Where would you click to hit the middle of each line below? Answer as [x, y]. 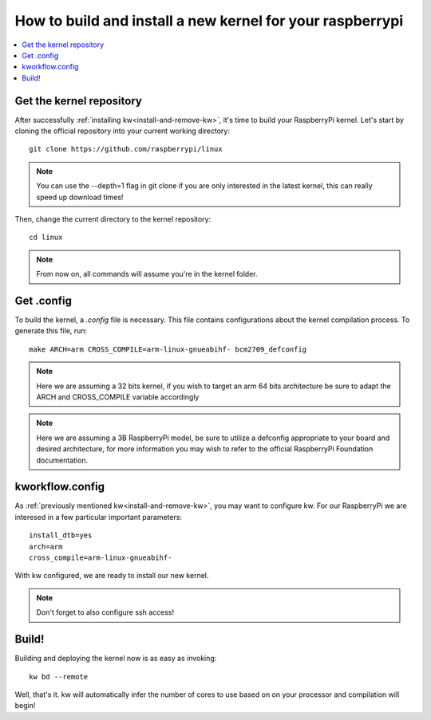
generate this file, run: [51, 331]
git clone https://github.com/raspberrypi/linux [126, 149]
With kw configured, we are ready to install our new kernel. [112, 576]
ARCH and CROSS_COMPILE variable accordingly [118, 397]
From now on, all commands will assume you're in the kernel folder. [147, 274]
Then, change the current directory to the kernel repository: [113, 218]
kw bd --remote [59, 677]
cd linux [46, 238]
